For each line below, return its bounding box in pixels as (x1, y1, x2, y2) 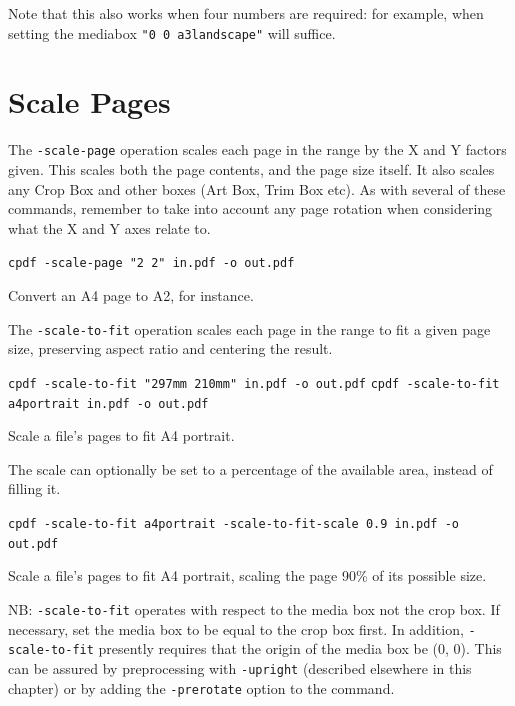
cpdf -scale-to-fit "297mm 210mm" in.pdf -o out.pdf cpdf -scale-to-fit (8, 376, 500, 391)
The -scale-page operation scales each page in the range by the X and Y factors (8, 139, 507, 160)
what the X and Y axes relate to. (8, 217, 211, 238)
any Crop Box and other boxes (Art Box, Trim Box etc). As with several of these (8, 178, 506, 199)
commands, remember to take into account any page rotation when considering (8, 198, 493, 219)
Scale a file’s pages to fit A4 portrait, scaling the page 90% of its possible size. (8, 565, 487, 586)
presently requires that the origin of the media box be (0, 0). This (98, 638, 502, 659)
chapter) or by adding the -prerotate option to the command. (8, 677, 395, 698)
